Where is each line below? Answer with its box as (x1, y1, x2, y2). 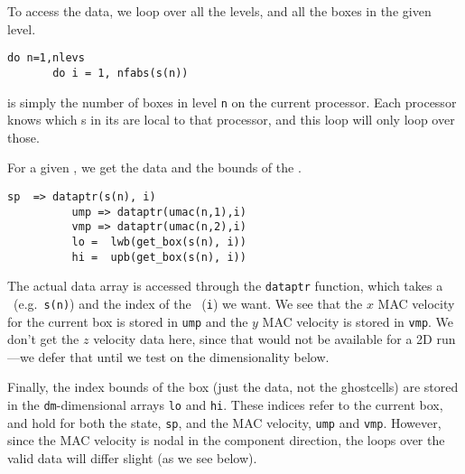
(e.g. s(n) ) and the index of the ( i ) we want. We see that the (13, 293, 363, 312)
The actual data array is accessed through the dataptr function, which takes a (7, 276, 443, 295)
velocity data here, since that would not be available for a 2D (93, 330, 432, 349)
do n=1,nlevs (7, 51, 85, 65)
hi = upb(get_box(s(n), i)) (71, 250, 246, 264)
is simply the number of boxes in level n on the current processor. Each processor (7, 92, 457, 111)
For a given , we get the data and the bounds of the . (7, 158, 302, 177)
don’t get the (7, 330, 79, 349)
